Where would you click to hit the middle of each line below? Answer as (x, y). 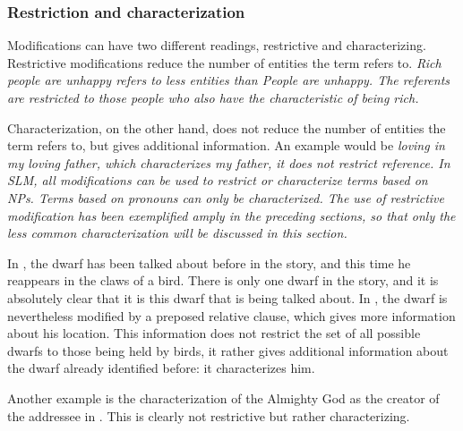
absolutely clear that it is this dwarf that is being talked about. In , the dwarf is (227, 297)
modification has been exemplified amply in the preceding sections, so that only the (231, 215)
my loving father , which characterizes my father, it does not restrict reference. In (229, 162)
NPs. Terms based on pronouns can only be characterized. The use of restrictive (226, 197)
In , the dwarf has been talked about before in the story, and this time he (209, 262)
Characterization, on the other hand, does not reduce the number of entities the (227, 127)
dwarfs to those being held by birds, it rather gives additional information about (228, 350)
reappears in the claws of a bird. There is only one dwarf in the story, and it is (223, 280)
